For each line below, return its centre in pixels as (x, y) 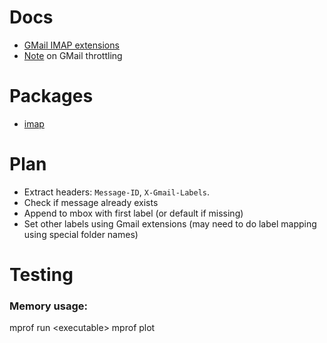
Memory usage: (48, 306)
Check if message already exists (91, 202)
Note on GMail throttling (73, 55)
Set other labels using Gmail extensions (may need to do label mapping (170, 223)
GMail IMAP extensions (71, 45)
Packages (51, 96)
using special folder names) (81, 234)
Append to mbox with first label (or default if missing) (133, 213)
